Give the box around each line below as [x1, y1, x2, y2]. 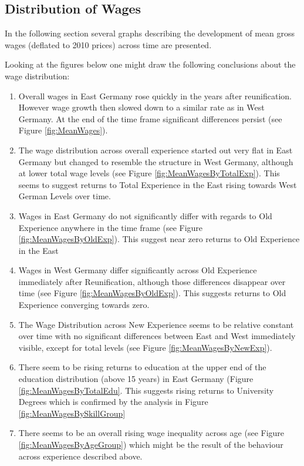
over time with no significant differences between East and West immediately [18, 330, 296, 342]
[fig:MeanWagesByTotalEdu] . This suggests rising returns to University [18, 384, 274, 396]
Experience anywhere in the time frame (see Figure [18, 221, 203, 233]
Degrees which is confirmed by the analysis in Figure [18, 395, 208, 408]
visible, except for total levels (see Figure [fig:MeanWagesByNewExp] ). [18, 341, 272, 353]
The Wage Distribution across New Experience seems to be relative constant [18, 318, 294, 330]
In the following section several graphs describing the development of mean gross [5, 27, 295, 39]
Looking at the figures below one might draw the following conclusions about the [5, 58, 296, 71]
